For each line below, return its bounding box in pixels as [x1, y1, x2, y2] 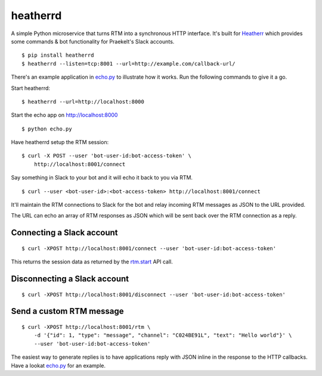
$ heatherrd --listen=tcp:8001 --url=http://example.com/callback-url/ [21, 60, 236, 67]
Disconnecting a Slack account [11, 274, 129, 284]
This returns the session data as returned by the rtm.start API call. [11, 258, 173, 265]
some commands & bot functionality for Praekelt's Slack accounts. [11, 38, 175, 45]
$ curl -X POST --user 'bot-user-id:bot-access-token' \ [21, 153, 192, 159]
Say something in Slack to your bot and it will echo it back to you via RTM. [11, 174, 193, 181]
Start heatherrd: [11, 84, 51, 92]
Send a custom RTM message [11, 306, 124, 316]
